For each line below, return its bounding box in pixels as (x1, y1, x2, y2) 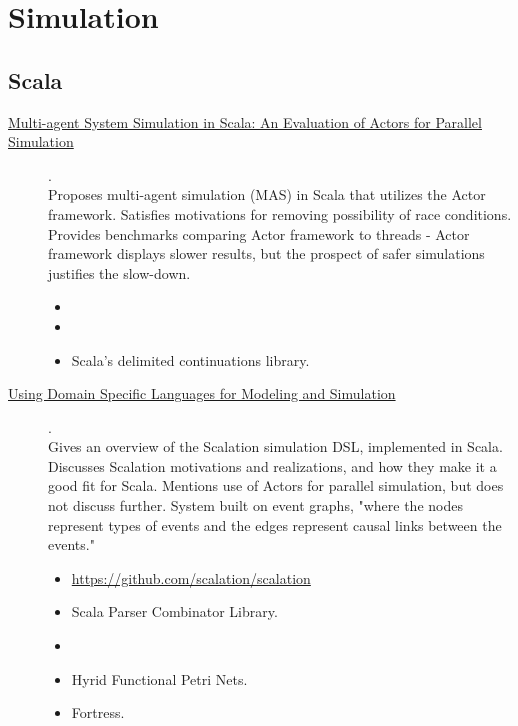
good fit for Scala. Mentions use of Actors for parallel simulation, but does (48, 475, 504, 496)
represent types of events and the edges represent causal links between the (48, 514, 502, 535)
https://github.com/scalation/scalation (71, 567, 311, 588)
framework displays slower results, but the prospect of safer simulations (48, 243, 485, 264)
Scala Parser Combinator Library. (71, 601, 278, 622)
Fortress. (71, 702, 125, 723)
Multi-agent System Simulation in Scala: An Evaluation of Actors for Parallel (8, 111, 482, 132)
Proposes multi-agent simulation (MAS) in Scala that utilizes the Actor (48, 184, 486, 205)
